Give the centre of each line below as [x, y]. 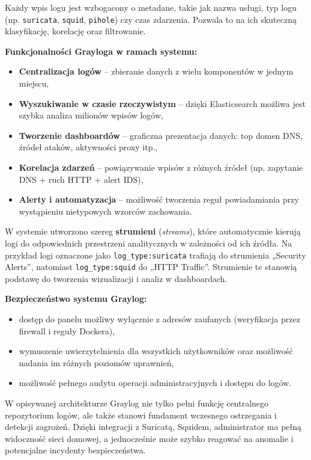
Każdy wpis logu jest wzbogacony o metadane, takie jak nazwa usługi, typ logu [151, 7]
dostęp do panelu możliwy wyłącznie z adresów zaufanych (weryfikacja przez [159, 319]
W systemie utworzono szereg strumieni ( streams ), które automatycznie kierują [153, 231]
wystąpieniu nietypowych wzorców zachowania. [105, 211]
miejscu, [34, 83]
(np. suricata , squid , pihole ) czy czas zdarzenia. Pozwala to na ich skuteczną [151, 19]
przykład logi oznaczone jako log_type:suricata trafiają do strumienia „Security [155, 255]
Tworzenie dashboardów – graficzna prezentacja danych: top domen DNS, [161, 135]
